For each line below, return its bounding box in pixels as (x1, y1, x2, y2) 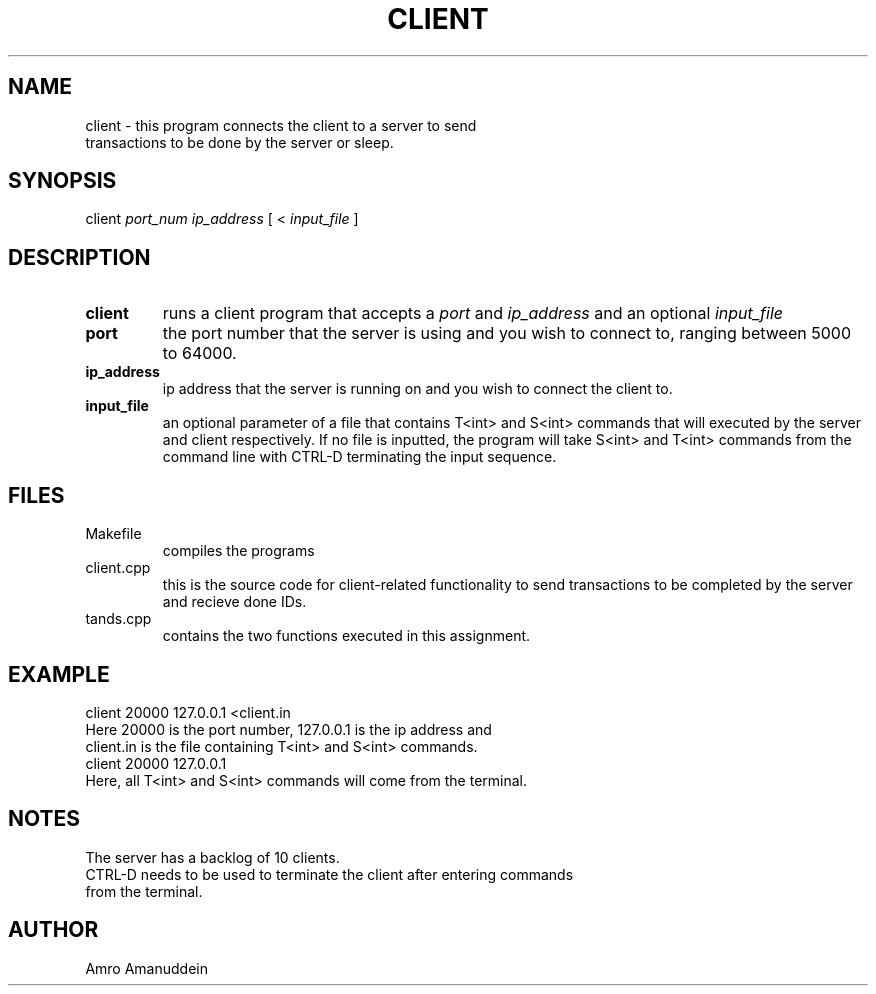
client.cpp (85, 559, 151, 577)
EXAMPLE (8, 661, 110, 687)
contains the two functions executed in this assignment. (162, 627, 531, 645)
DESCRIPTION (8, 244, 151, 270)
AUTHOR (8, 917, 99, 943)
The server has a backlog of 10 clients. (85, 848, 340, 866)
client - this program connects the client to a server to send (85, 116, 477, 134)
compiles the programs (162, 542, 315, 560)
